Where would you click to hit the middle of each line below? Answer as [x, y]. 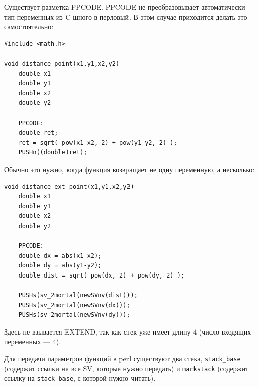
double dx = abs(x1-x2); [60, 256]
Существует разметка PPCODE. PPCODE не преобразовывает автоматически [125, 7]
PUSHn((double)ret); [53, 153]
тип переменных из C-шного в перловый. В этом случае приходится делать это [126, 16]
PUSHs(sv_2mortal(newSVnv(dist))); [78, 295]
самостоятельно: [29, 26]
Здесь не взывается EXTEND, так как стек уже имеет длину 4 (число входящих [128, 331]
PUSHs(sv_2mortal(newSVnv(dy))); [74, 315]
